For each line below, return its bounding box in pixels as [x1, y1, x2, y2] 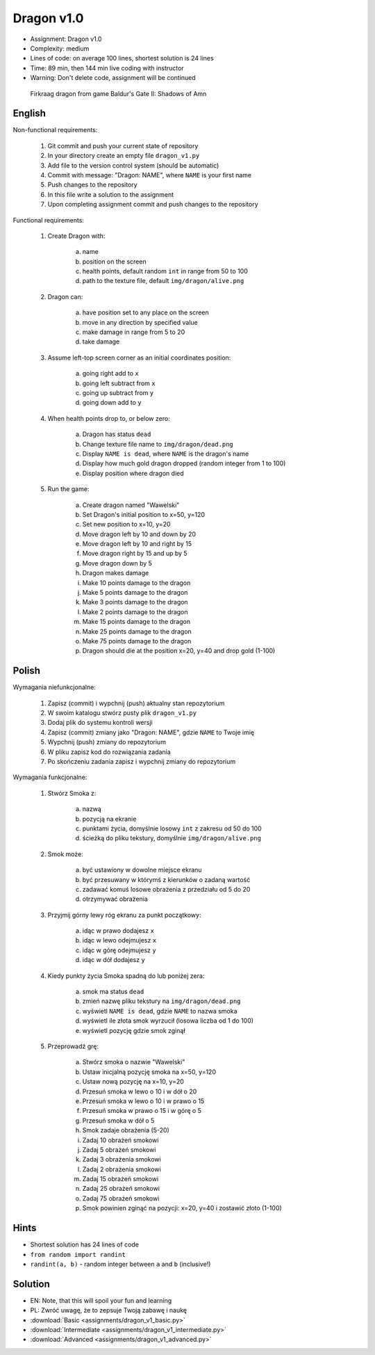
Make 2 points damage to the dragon [82, 607, 188, 616]
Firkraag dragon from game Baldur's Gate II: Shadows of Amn [30, 89, 207, 97]
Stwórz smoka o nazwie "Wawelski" [82, 1058, 185, 1066]
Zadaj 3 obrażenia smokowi [82, 1155, 161, 1164]
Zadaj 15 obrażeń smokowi [82, 1175, 159, 1183]
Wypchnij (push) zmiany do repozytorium [47, 738, 167, 746]
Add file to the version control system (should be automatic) [47, 161, 219, 170]
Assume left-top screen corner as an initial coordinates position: [47, 353, 231, 362]
